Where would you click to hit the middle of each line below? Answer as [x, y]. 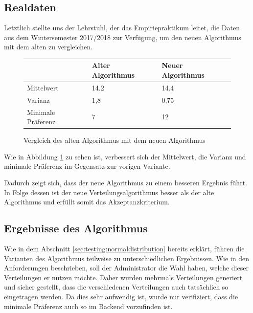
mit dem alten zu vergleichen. [48, 47]
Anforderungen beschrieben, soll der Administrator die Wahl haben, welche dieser [126, 268]
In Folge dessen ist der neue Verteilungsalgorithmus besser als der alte [109, 192]
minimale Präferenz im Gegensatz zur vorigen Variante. [87, 166]
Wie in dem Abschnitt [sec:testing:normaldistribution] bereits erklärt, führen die [124, 249]
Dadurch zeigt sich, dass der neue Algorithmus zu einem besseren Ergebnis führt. [126, 183]
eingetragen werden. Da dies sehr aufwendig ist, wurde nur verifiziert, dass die [121, 297]
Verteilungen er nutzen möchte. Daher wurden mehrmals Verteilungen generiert [123, 277]
